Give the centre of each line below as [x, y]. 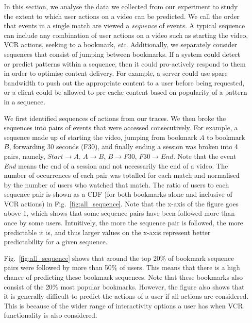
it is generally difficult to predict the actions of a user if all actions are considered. [126, 296]
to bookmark [226, 137]
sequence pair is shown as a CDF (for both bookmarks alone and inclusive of [118, 194]
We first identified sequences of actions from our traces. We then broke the [115, 118]
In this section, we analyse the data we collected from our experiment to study [121, 6]
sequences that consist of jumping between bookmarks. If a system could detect [122, 54]
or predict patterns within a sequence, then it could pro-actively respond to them [125, 63]
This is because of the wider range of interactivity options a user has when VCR [123, 305]
